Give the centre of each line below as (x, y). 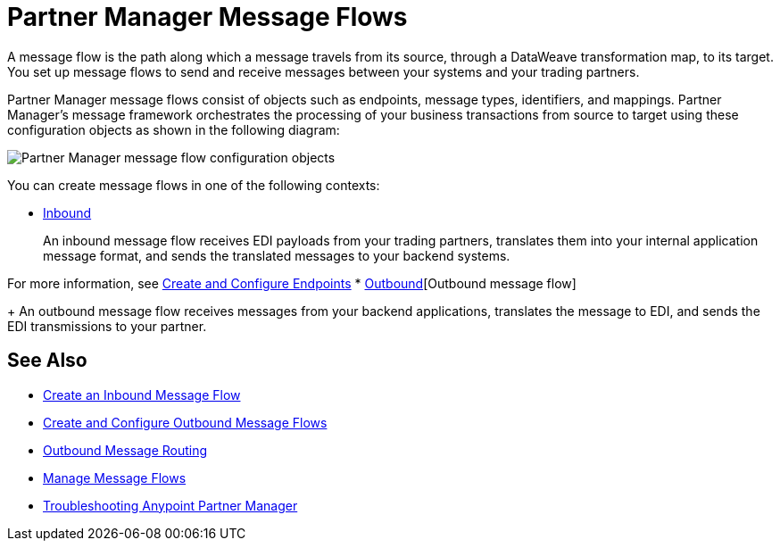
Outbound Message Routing (125, 450)
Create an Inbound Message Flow (142, 394)
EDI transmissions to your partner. (107, 326)
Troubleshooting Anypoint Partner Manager (170, 505)
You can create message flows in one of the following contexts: (194, 185)
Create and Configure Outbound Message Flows (185, 422)
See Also (47, 361)
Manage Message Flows (115, 477)
